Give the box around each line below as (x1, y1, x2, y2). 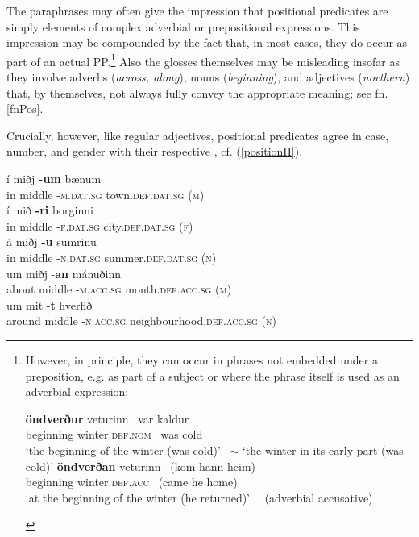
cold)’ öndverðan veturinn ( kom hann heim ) (25, 457, 256, 474)
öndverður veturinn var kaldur (25, 410, 189, 427)
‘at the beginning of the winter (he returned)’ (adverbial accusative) (25, 489, 373, 506)
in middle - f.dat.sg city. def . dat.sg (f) (6, 217, 193, 234)
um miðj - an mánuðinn (6, 264, 122, 281)
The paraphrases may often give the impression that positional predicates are (6, 2, 388, 19)
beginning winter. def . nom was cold (25, 426, 203, 443)
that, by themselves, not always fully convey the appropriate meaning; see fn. (6, 84, 388, 101)
